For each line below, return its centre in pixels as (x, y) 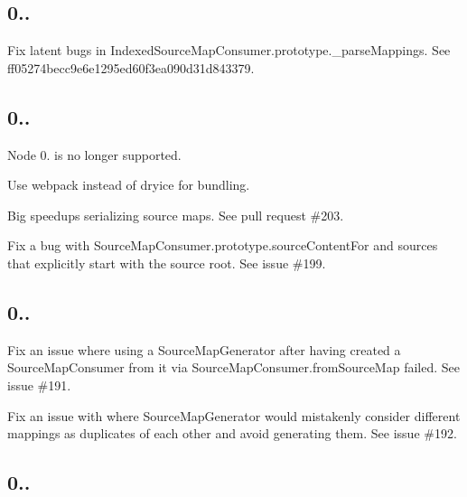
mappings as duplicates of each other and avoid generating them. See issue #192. (232, 433)
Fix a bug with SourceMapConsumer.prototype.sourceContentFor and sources (223, 245)
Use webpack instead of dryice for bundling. (129, 185)
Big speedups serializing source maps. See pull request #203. (176, 215)
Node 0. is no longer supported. (94, 154)
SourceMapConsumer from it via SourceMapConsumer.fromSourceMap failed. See (233, 367)
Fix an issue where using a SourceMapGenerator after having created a (204, 349)
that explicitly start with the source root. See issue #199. (167, 263)
